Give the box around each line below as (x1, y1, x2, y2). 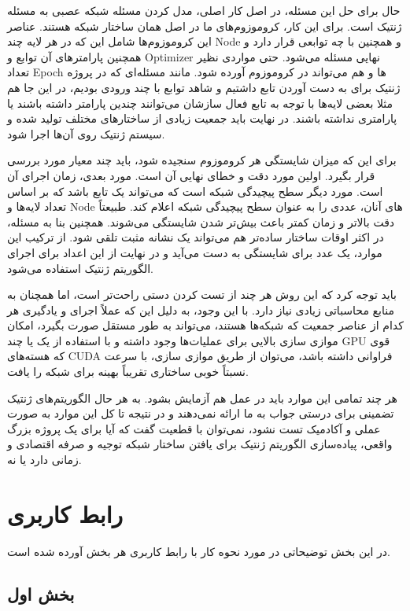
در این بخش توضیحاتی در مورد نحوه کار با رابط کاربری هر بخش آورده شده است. (7, 543, 391, 559)
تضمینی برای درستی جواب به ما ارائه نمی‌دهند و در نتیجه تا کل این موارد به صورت (7, 405, 394, 421)
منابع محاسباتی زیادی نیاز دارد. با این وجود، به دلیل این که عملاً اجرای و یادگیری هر (7, 301, 394, 318)
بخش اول (7, 581, 75, 605)
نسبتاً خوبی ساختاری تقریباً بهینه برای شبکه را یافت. (7, 363, 249, 380)
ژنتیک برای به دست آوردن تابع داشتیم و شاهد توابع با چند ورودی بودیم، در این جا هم (7, 79, 401, 95)
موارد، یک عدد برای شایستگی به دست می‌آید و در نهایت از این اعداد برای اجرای (7, 244, 382, 260)
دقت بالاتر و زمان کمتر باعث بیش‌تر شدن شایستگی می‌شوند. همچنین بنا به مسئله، (7, 213, 395, 230)
